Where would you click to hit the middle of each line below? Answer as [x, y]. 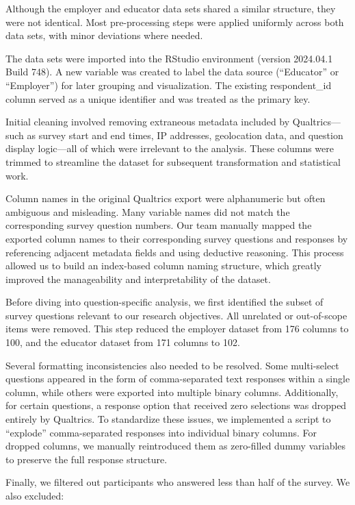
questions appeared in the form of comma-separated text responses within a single [178, 379]
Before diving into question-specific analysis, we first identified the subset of [165, 302]
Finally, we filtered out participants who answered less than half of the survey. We [178, 482]
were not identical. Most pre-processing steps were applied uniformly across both [175, 22]
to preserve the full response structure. [87, 459]
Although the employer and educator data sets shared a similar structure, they [171, 8]
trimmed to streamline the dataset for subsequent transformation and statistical [173, 161]
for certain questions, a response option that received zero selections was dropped [176, 405]
